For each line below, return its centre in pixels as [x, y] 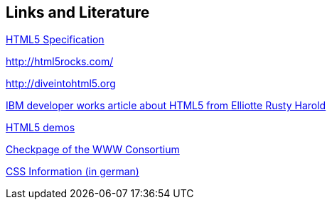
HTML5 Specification [55, 40]
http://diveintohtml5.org [61, 84]
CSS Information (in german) [73, 172]
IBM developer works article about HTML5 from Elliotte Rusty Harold [166, 106]
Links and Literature [78, 12]
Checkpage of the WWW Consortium [93, 150]
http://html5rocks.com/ [60, 62]
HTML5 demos [41, 128]
